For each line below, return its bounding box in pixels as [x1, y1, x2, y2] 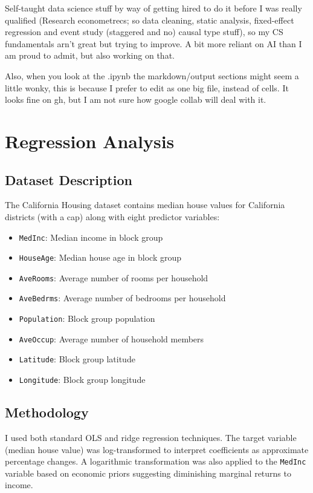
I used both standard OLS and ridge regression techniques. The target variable [5, 431, 297, 443]
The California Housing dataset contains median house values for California [5, 198, 285, 211]
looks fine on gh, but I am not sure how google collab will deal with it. [5, 93, 266, 106]
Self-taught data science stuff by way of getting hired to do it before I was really [5, 2, 302, 14]
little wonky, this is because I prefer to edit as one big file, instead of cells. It [5, 81, 289, 94]
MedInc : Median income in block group [19, 230, 163, 243]
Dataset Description [5, 170, 132, 189]
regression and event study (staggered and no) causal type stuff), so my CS [5, 25, 283, 38]
